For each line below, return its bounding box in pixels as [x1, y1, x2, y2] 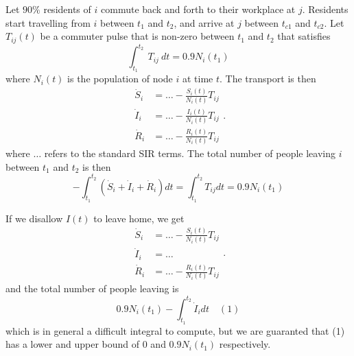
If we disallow [5, 211, 63, 225]
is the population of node [67, 71, 173, 86]
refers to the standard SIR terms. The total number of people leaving [44, 145, 335, 160]
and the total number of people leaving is [5, 281, 179, 296]
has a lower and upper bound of [5, 337, 140, 351]
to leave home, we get [93, 211, 185, 225]
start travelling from [5, 15, 91, 29]
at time [182, 71, 213, 86]
